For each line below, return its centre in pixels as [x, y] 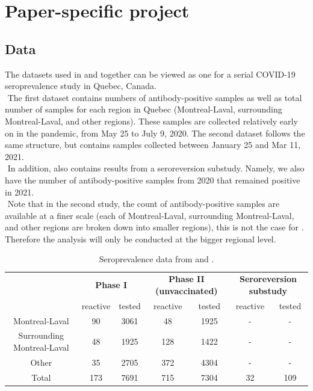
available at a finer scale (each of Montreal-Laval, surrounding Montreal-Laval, [150, 215]
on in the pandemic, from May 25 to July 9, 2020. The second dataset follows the [155, 133]
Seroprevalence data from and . [156, 259]
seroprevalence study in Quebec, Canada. [81, 86]
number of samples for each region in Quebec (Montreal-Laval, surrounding [144, 109]
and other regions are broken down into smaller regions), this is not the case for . [154, 227]
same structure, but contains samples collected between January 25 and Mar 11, [153, 145]
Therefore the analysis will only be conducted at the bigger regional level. [141, 239]
